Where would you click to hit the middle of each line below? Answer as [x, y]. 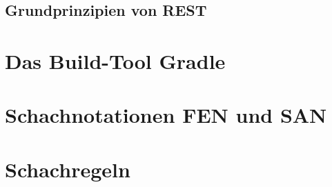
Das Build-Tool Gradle [115, 60]
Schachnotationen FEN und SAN [166, 115]
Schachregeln [68, 169]
